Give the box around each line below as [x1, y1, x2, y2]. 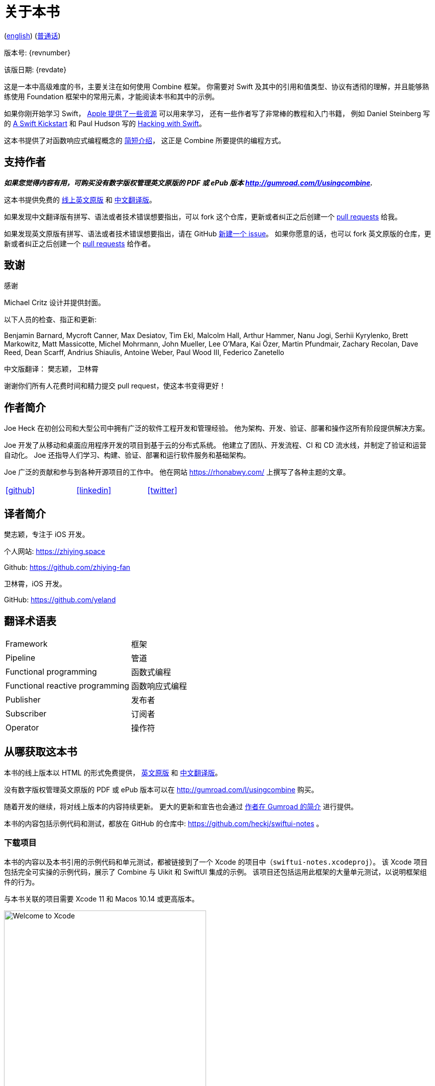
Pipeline [5, 652, 35, 663]
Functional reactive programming [5, 680, 129, 691]
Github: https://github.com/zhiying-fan [4, 563, 130, 572]
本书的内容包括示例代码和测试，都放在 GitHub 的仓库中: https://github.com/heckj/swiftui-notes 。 [4, 819, 324, 828]
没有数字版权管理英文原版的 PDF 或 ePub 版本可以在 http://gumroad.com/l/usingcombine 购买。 [4, 785, 319, 794]
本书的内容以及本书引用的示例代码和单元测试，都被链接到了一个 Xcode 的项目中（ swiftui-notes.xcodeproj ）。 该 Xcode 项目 [4, 857, 428, 866]
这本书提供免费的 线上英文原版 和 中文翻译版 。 [4, 195, 156, 204]
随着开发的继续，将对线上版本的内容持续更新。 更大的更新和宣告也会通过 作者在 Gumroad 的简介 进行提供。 [4, 802, 358, 811]
